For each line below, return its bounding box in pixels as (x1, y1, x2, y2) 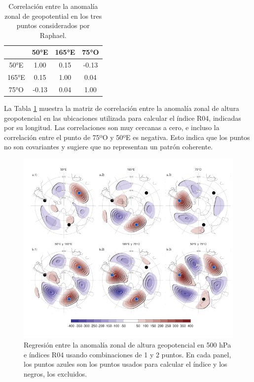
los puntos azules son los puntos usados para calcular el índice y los (24, 359, 227, 369)
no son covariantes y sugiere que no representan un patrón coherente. (4, 141, 213, 152)
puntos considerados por (16, 20, 90, 31)
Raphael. (39, 30, 67, 40)
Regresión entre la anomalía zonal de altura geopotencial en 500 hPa (24, 339, 231, 349)
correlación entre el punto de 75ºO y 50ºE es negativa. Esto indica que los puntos (4, 132, 250, 142)
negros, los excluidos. (24, 368, 87, 379)
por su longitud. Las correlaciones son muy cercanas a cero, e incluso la (4, 122, 219, 133)
